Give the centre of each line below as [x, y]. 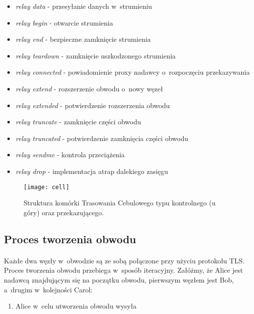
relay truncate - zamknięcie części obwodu [78, 122]
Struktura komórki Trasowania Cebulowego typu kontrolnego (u [120, 203]
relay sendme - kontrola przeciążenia [70, 155]
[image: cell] [47, 187]
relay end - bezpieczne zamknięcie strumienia [83, 39]
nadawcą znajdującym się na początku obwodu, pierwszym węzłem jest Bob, [119, 279]
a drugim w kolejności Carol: [48, 289]
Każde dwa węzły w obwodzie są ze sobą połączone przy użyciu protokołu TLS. [124, 260]
